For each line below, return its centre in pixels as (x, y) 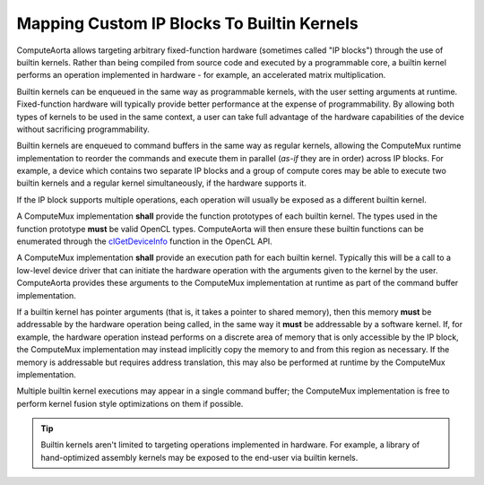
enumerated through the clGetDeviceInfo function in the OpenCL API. (144, 241)
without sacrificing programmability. (83, 129)
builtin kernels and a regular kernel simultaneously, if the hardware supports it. (161, 183)
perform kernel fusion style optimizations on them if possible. (130, 403)
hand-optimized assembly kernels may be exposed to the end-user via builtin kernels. (199, 457)
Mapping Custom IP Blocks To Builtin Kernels (187, 23)
